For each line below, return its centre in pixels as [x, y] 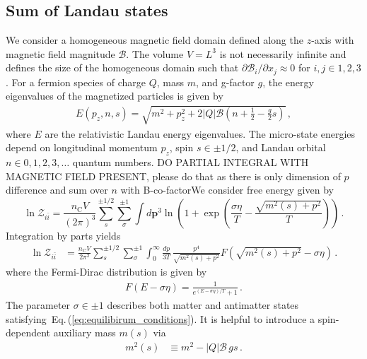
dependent [28, 332]
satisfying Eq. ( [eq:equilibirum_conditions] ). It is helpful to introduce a [161, 318]
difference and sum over [57, 190]
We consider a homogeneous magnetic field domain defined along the [155, 40]
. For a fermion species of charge [76, 82]
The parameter [38, 305]
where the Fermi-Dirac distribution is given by [106, 272]
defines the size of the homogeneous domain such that [122, 67]
